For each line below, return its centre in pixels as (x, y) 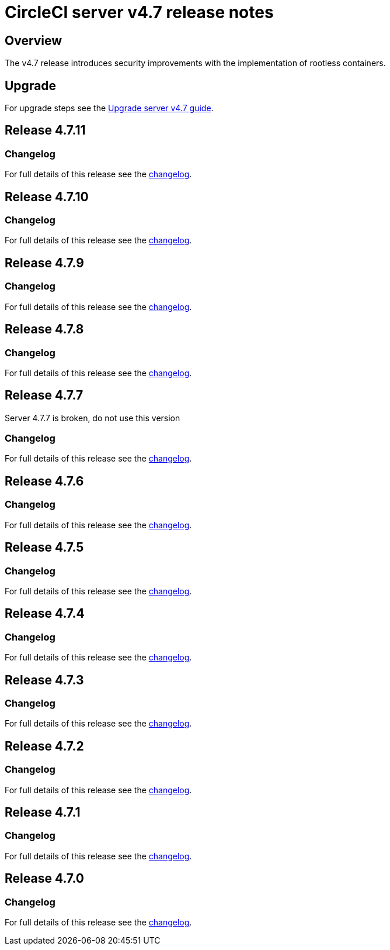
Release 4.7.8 (44, 329)
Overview (34, 40)
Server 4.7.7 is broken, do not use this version (93, 418)
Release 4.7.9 (44, 263)
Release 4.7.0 (45, 879)
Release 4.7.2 (44, 746)
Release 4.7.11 (45, 130)
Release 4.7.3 (44, 680)
